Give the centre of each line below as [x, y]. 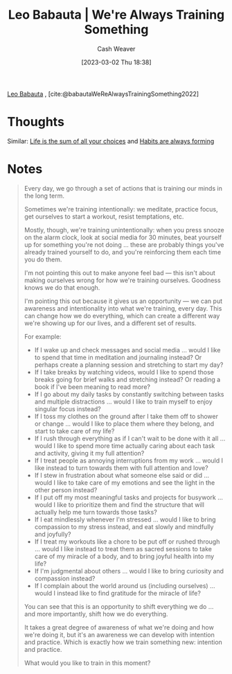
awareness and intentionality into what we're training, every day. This [123, 308]
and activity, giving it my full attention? [89, 453]
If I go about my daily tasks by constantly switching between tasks [129, 394]
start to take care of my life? [74, 431]
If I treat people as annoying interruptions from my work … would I [129, 460]
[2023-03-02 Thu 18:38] [116, 62]
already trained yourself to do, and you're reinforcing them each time [123, 252]
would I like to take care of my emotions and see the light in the [125, 483]
